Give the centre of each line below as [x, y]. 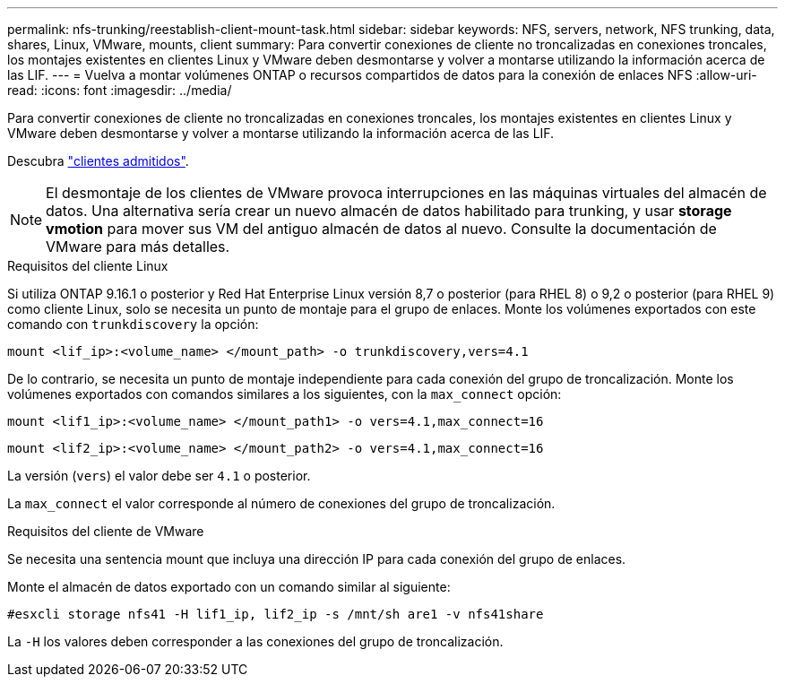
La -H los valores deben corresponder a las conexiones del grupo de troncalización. [255, 641]
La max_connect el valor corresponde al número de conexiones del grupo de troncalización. [281, 503]
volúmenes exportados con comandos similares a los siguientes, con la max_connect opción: [285, 394]
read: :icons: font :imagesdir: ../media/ [120, 90]
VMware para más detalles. [138, 247]
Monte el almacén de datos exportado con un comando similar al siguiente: [229, 587]
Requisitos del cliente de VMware [106, 531]
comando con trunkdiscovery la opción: [133, 324]
